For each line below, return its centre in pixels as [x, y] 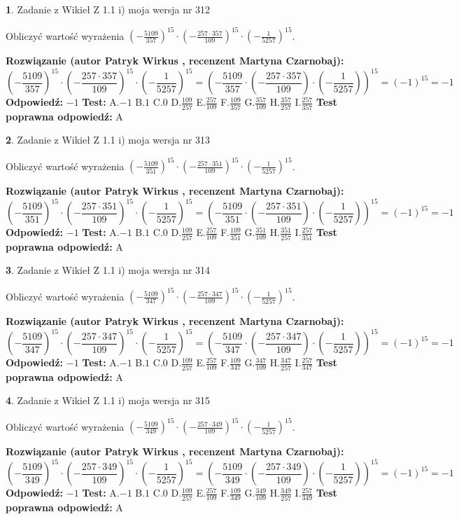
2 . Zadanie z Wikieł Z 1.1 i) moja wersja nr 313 [108, 140]
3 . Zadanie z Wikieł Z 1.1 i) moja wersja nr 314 [108, 270]
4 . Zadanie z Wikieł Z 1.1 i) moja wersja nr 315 [108, 400]
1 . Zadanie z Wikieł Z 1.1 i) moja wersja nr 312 [108, 9]
